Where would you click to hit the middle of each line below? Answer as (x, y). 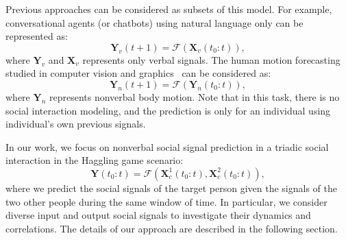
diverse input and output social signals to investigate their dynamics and (158, 215)
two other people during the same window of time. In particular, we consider (166, 201)
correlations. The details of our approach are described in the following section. (172, 228)
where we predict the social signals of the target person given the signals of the (171, 188)
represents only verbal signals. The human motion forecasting (211, 59)
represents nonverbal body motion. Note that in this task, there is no (194, 96)
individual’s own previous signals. (76, 124)
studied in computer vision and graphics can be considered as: (138, 73)
